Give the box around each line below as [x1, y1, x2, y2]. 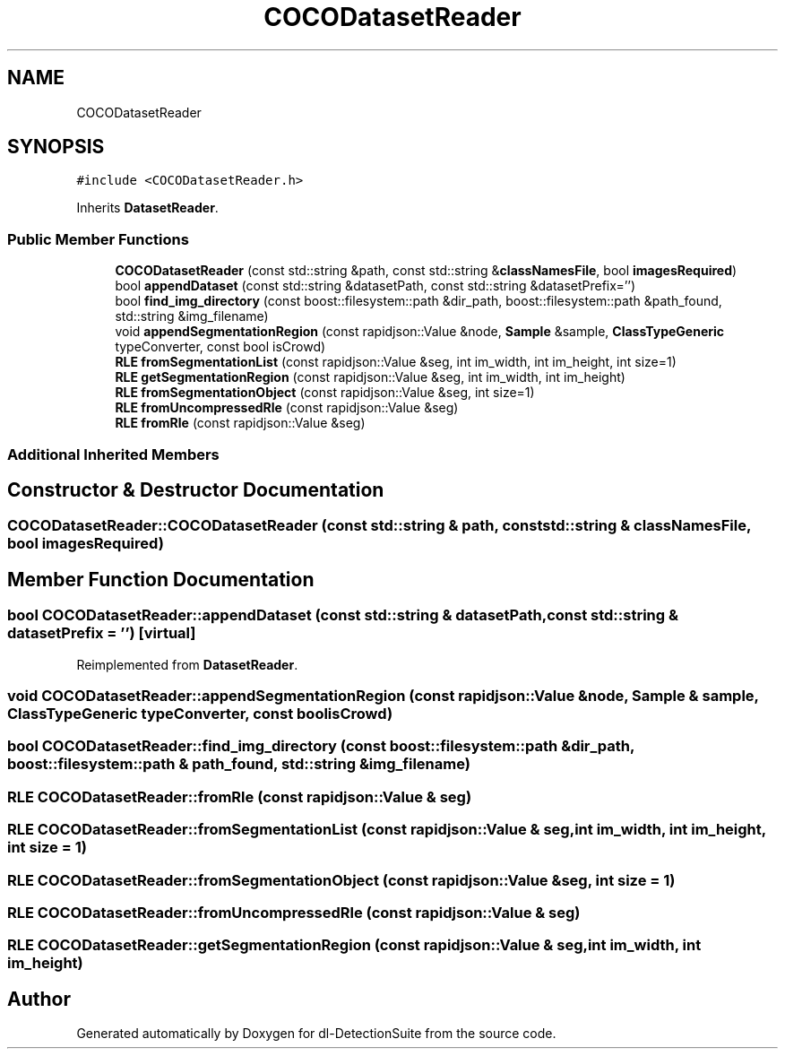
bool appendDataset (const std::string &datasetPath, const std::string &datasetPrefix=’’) [115, 278, 636, 294]
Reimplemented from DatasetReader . [76, 656, 298, 672]
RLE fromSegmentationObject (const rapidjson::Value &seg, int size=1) [115, 385, 535, 401]
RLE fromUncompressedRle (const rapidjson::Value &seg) [115, 400, 459, 416]
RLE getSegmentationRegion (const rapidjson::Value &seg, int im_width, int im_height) [115, 369, 625, 385]
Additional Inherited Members [7, 445, 220, 463]
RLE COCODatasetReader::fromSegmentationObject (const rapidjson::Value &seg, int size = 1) [7, 870, 676, 889]
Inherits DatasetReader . [76, 200, 219, 216]
